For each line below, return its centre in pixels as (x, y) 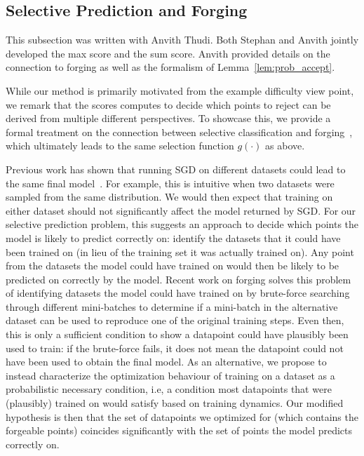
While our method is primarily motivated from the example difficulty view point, (180, 90)
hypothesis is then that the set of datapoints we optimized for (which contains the (182, 416)
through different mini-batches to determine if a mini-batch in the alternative (172, 306)
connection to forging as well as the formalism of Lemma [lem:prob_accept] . (170, 67)
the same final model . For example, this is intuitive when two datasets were (170, 183)
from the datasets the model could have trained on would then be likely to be (173, 266)
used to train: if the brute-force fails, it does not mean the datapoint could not (175, 348)
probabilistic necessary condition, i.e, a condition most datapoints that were (169, 389)
